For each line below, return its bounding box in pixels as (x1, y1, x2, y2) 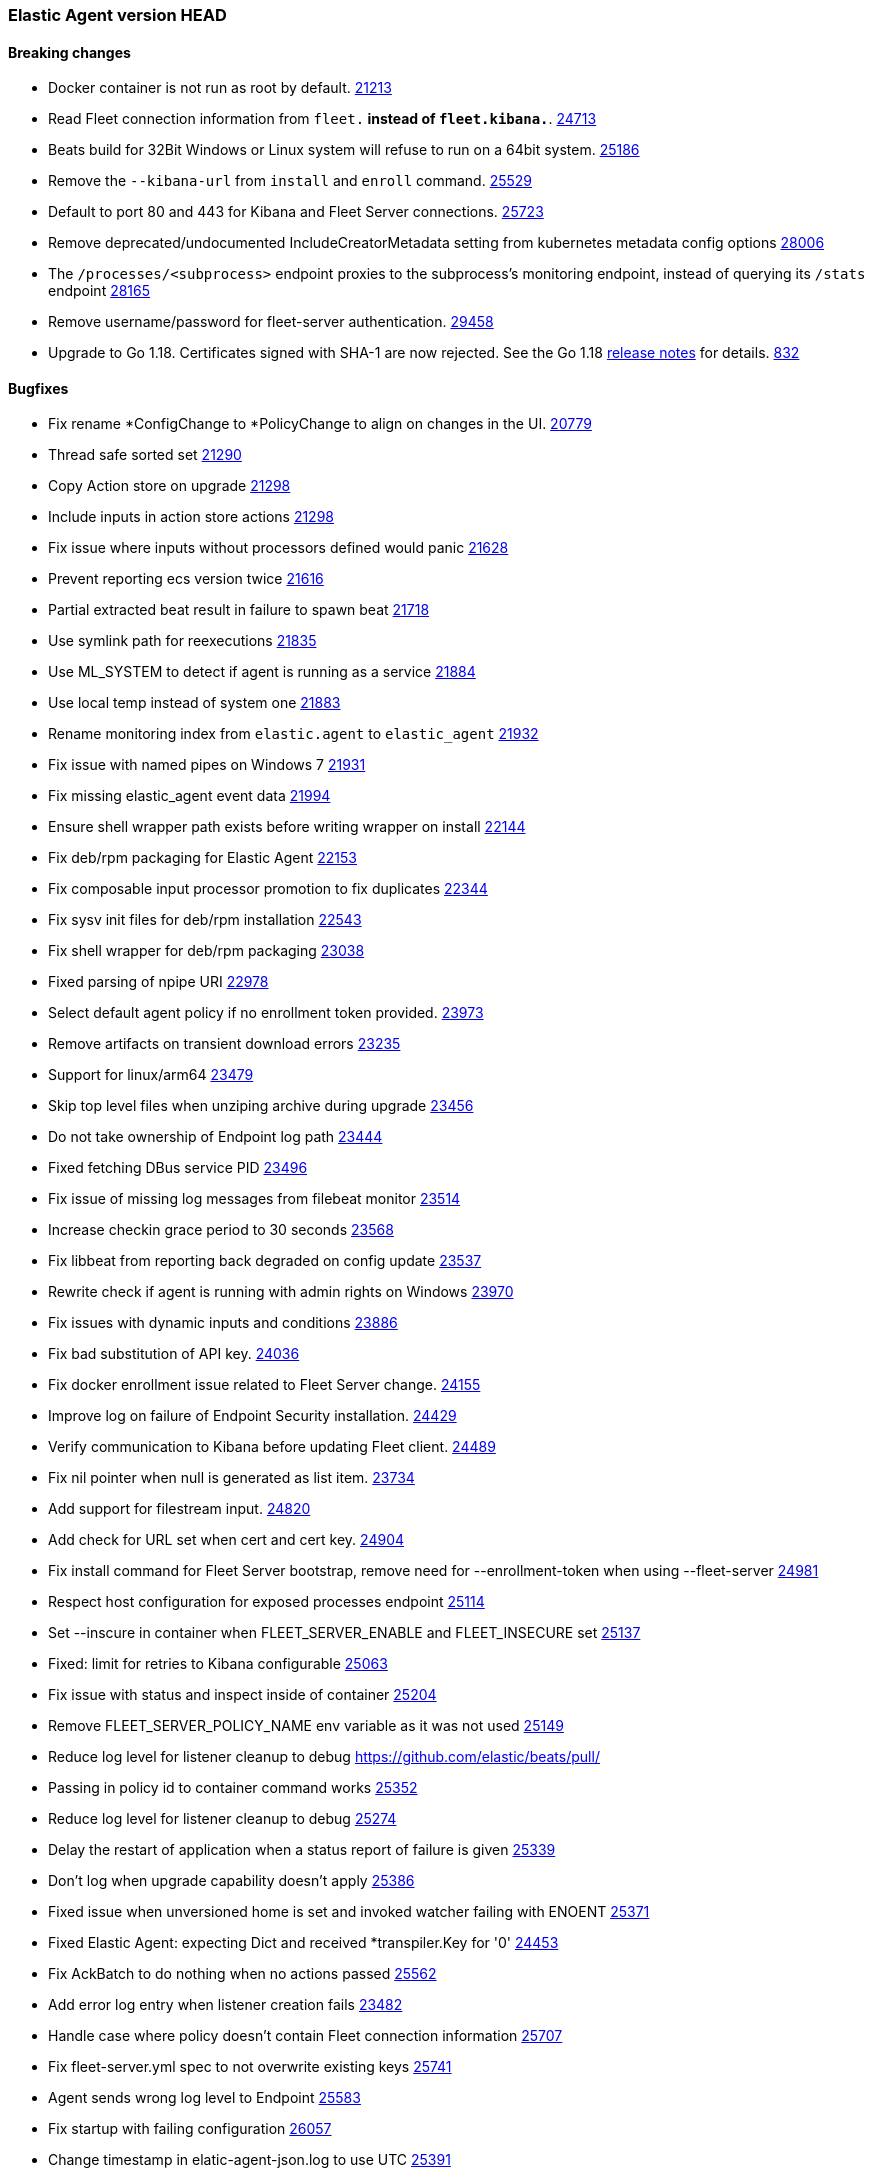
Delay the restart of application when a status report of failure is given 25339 (48, 1841, 556, 1859)
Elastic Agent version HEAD (8, 5, 227, 25)
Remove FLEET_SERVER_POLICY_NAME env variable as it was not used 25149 (48, 1717, 564, 1735)
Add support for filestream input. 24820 (48, 1500, 311, 1518)
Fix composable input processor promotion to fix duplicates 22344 (48, 880, 488, 898)
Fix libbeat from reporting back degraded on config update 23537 (48, 1252, 482, 1270)
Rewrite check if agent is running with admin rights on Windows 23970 (48, 1283, 514, 1301)
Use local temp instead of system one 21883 (48, 694, 341, 712)
